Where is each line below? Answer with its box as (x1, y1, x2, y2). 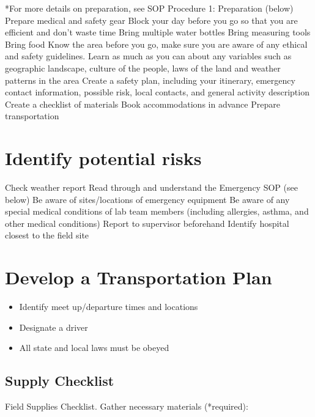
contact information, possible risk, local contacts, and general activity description (5, 86, 309, 98)
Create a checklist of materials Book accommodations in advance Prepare (5, 97, 280, 110)
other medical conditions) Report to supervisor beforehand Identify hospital (5, 216, 289, 229)
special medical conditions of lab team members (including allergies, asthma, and (5, 205, 309, 218)
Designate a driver (19, 320, 88, 333)
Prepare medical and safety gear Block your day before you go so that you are (5, 13, 298, 26)
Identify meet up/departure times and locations (19, 300, 198, 313)
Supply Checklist (5, 371, 114, 390)
